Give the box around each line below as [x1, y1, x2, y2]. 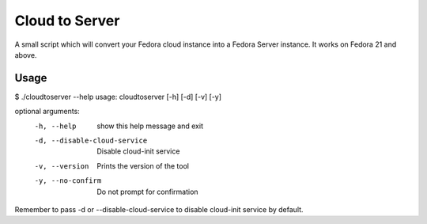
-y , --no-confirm [34, 177, 102, 185]
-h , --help [34, 121, 77, 131]
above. [14, 50, 37, 59]
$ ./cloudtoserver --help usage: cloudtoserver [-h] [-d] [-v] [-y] [14, 92, 221, 101]
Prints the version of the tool [96, 161, 190, 170]
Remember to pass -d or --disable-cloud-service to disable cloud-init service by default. [14, 204, 304, 214]
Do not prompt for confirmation [96, 187, 198, 196]
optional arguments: [14, 107, 81, 116]
